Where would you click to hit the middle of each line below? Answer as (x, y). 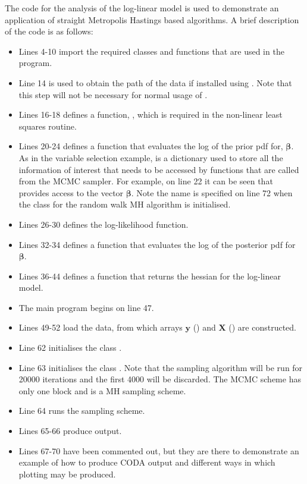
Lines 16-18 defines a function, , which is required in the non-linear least (151, 114)
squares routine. (48, 126)
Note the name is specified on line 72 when (214, 192)
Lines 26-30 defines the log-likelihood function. (104, 224)
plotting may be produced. (67, 474)
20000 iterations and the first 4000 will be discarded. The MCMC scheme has (160, 379)
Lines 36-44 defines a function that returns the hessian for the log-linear (150, 276)
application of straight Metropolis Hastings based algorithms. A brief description (152, 19)
